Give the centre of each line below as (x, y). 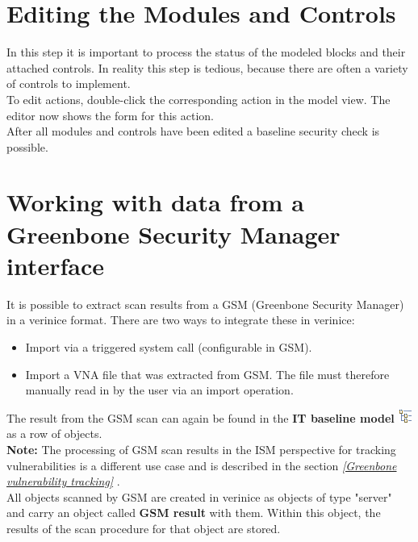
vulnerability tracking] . (63, 481)
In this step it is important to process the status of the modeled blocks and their (206, 52)
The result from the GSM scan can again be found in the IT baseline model (201, 417)
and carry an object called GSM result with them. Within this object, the (194, 513)
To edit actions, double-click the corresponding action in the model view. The (199, 99)
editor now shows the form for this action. (111, 115)
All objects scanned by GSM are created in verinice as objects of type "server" (199, 496)
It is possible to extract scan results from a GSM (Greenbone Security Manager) (205, 304)
